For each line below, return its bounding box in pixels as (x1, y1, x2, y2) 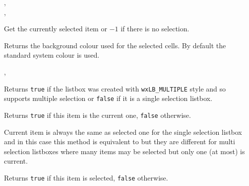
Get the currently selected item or (4, 23, 107, 34)
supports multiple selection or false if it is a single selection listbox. (4, 93, 212, 103)
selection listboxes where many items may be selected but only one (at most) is (4, 146, 245, 156)
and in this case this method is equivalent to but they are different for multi (4, 136, 235, 147)
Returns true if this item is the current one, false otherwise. (4, 109, 191, 120)
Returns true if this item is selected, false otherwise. (4, 172, 168, 183)
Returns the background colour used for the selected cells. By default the (4, 40, 226, 50)
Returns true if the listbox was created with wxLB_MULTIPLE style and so (4, 83, 226, 93)
